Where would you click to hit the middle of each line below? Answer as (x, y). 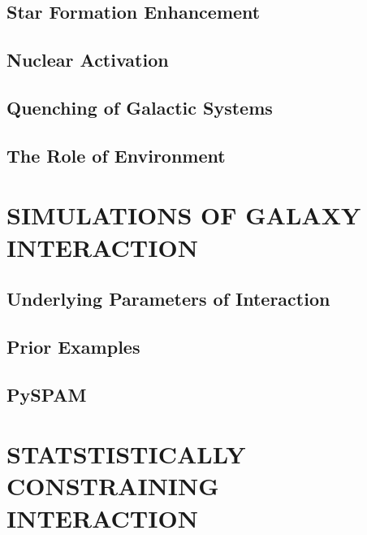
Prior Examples (73, 346)
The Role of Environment (116, 155)
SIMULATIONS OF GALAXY (184, 215)
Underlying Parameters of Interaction (168, 299)
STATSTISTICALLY (126, 454)
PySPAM (47, 394)
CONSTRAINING (113, 486)
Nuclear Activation (88, 60)
